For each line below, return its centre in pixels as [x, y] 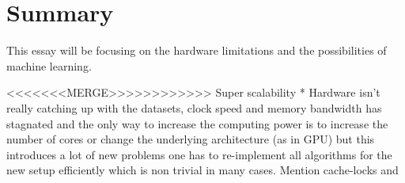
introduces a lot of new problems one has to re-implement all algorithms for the [199, 154]
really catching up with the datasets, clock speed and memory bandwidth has [194, 107]
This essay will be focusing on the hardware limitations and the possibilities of [197, 50]
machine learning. [49, 65]
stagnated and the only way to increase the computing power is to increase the [197, 123]
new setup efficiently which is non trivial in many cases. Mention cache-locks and [202, 170]
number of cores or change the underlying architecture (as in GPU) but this [191, 139]
